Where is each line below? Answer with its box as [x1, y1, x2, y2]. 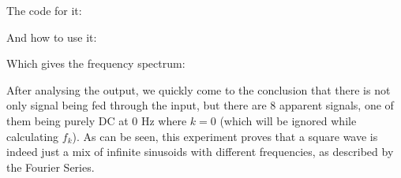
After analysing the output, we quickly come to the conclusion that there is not [6, 81, 391, 98]
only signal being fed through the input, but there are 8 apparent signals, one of [6, 97, 394, 113]
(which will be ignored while [219, 112, 357, 128]
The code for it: [6, 2, 82, 18]
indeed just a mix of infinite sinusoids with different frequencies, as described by [6, 143, 394, 160]
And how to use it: [6, 28, 97, 45]
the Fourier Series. [6, 158, 95, 175]
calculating [6, 128, 59, 144]
